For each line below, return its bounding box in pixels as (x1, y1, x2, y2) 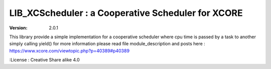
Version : (9, 25, 28, 31)
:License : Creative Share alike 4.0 (9, 57, 80, 63)
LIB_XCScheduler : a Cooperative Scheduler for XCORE (9, 7, 243, 18)
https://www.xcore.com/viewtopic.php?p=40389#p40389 (9, 48, 130, 54)
